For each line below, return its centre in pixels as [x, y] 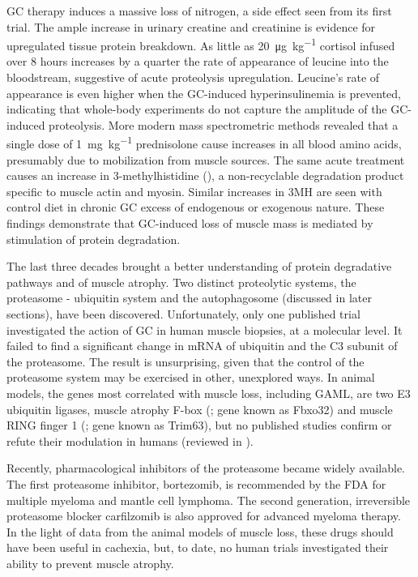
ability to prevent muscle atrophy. [90, 563]
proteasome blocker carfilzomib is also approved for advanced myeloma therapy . [204, 516]
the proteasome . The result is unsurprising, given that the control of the [186, 361]
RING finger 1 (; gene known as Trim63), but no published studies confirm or [199, 425]
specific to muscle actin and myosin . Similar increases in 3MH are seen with [194, 191]
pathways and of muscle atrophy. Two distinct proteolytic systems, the [181, 282]
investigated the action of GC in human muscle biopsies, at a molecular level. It [205, 329]
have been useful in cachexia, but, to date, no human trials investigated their [198, 547]
